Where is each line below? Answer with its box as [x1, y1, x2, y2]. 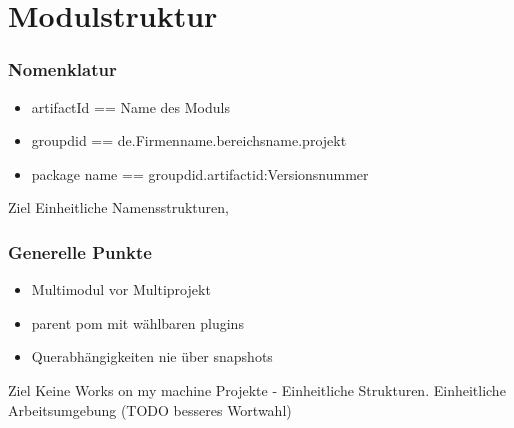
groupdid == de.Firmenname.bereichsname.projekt [31, 130, 347, 151]
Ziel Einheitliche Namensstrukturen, [8, 197, 229, 218]
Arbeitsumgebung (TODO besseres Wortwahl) [8, 399, 292, 420]
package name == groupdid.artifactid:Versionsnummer [31, 163, 369, 184]
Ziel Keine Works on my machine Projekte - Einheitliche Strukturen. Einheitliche [8, 379, 506, 400]
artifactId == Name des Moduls [31, 96, 230, 117]
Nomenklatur [8, 57, 117, 82]
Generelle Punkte [8, 239, 152, 264]
